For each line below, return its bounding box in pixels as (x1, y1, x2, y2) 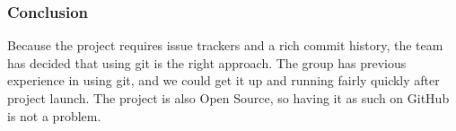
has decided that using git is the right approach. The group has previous (7, 53, 407, 72)
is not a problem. (7, 106, 101, 125)
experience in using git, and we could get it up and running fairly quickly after (7, 71, 440, 90)
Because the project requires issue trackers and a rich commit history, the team (7, 36, 443, 55)
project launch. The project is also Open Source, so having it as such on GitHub (7, 89, 450, 107)
